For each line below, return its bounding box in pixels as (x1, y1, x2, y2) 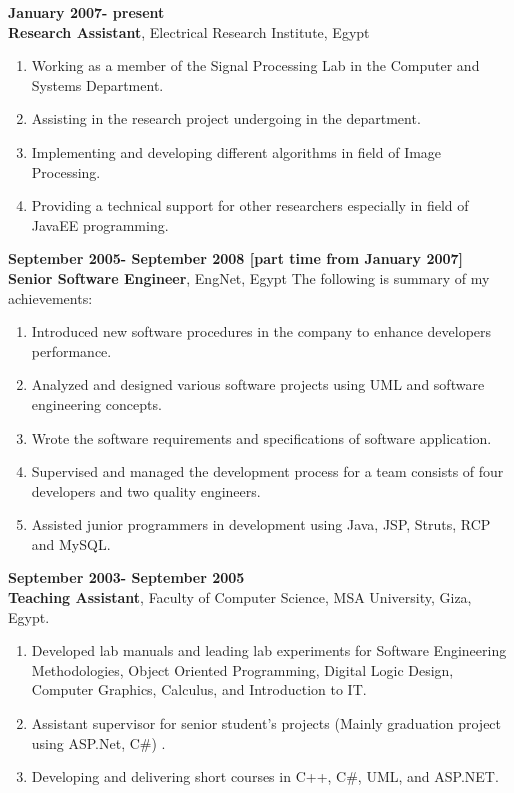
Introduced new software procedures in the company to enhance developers (31, 321, 492, 342)
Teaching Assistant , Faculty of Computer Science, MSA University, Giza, (8, 587, 472, 608)
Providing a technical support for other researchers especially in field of (31, 195, 469, 216)
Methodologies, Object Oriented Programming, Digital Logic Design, (31, 659, 454, 680)
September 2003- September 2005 (8, 567, 245, 588)
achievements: (8, 287, 93, 308)
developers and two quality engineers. (31, 480, 261, 501)
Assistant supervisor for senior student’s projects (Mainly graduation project (31, 713, 502, 734)
